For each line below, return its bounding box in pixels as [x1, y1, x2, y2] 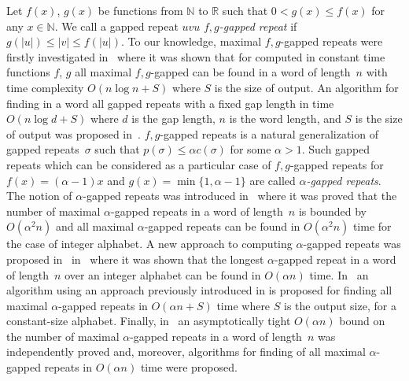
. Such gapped [301, 141, 370, 157]
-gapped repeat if [219, 17, 297, 34]
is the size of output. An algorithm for [214, 79, 399, 95]
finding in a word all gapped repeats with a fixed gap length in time [6, 94, 334, 111]
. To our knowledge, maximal [120, 33, 262, 50]
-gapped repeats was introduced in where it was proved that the [83, 187, 397, 204]
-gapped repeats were [280, 33, 383, 50]
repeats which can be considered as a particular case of [6, 156, 271, 172]
